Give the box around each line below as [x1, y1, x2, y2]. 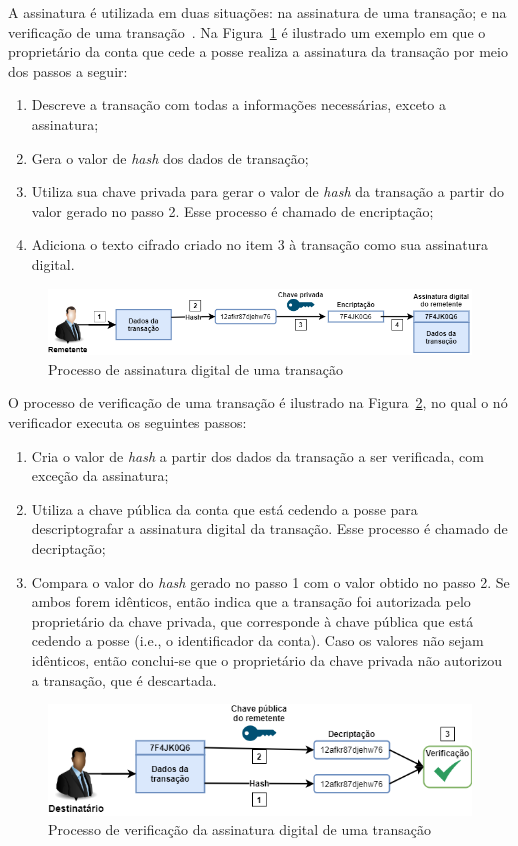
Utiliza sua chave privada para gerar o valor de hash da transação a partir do [31, 181, 504, 202]
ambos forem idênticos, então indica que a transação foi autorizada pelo [31, 591, 471, 612]
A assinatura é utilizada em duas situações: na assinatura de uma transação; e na [8, 2, 507, 22]
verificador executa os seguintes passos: [8, 412, 247, 433]
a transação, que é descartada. [31, 669, 217, 690]
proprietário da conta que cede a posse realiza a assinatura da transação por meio [8, 41, 508, 62]
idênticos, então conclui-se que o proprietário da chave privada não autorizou [31, 649, 502, 670]
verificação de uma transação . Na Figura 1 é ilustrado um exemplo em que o [8, 21, 486, 42]
